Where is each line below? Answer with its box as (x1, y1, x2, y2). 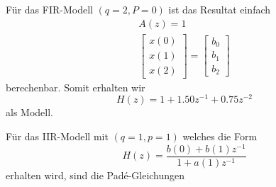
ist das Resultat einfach (168, 2, 271, 16)
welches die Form (182, 129, 258, 144)
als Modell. (6, 105, 53, 120)
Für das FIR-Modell (6, 2, 93, 16)
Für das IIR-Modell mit (6, 129, 109, 144)
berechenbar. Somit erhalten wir (6, 79, 145, 94)
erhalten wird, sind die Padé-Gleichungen (6, 167, 185, 182)
